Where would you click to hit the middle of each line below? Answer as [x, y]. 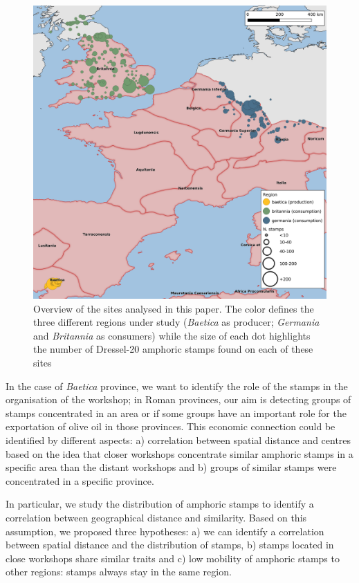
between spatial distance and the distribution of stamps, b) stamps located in [170, 545]
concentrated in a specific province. [80, 480]
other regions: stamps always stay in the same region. [119, 572]
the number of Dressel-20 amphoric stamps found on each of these [173, 349]
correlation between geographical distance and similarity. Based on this [156, 517]
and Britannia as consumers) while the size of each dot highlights [172, 335]
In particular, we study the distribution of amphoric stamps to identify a [160, 504]
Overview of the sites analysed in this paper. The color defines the [174, 308]
